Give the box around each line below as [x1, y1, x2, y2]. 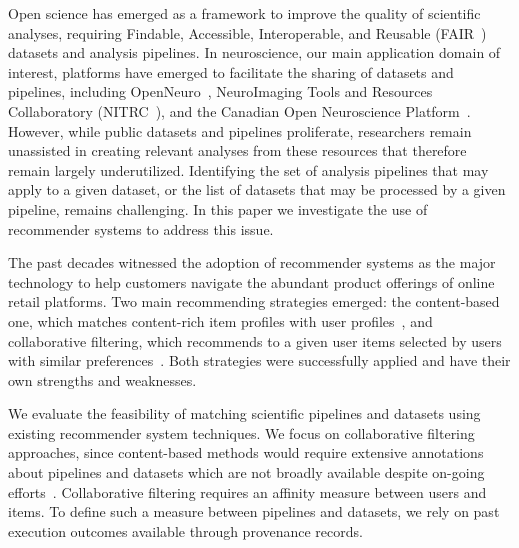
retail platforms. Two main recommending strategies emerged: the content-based [8, 291, 500, 312]
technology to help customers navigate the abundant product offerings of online [8, 271, 495, 292]
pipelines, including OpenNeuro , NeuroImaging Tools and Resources [8, 81, 433, 102]
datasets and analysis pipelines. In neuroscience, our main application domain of [8, 42, 501, 63]
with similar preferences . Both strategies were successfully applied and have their [8, 350, 511, 371]
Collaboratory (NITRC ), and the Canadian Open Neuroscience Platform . [8, 100, 471, 121]
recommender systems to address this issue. [8, 218, 274, 239]
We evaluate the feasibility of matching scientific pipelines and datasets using [8, 403, 481, 424]
